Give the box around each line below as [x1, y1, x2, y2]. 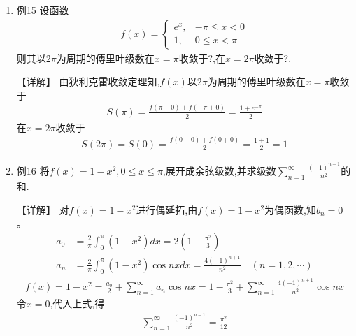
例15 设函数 [16, 3, 69, 17]
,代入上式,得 [50, 296, 105, 311]
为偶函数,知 [264, 202, 316, 217]
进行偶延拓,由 [136, 202, 198, 217]
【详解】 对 [16, 202, 69, 217]
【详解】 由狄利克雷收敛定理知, [16, 74, 160, 89]
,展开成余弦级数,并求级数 [162, 163, 276, 178]
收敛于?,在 [178, 50, 225, 65]
